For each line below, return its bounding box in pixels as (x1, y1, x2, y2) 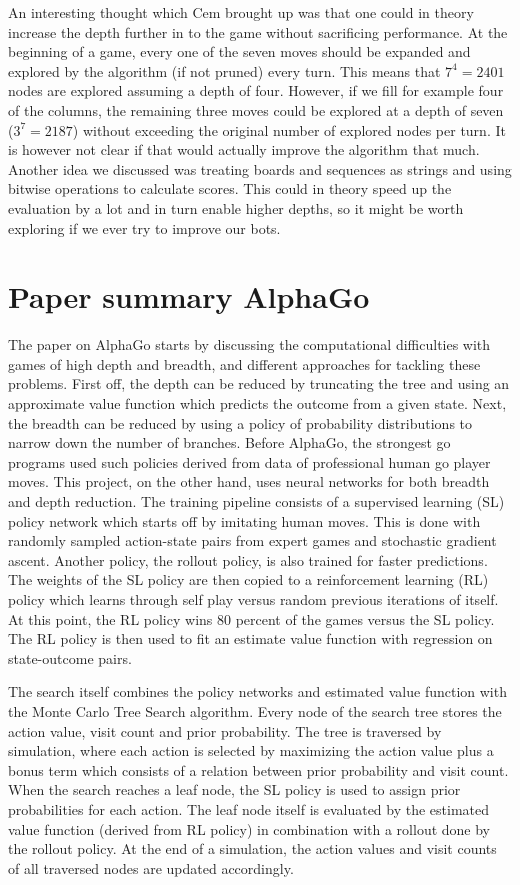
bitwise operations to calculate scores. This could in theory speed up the (8, 178, 452, 199)
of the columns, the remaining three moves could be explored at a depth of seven (8, 99, 504, 120)
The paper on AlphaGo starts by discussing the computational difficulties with (8, 334, 491, 355)
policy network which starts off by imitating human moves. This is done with (8, 510, 481, 531)
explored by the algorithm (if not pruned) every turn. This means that (8, 60, 441, 81)
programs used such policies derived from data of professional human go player (8, 451, 491, 472)
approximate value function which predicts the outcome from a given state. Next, (8, 393, 507, 414)
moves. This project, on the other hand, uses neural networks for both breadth (8, 471, 490, 492)
